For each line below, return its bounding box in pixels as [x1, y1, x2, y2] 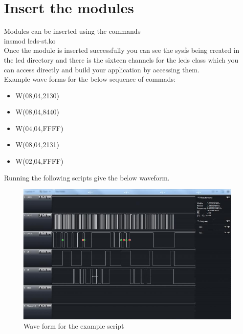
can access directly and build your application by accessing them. [4, 64, 199, 74]
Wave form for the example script [23, 321, 124, 331]
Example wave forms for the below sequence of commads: [4, 74, 176, 84]
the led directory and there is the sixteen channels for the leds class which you [4, 54, 239, 65]
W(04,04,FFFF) [15, 123, 64, 133]
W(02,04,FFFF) [15, 156, 64, 166]
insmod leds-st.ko [4, 35, 56, 45]
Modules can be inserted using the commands [4, 26, 141, 36]
